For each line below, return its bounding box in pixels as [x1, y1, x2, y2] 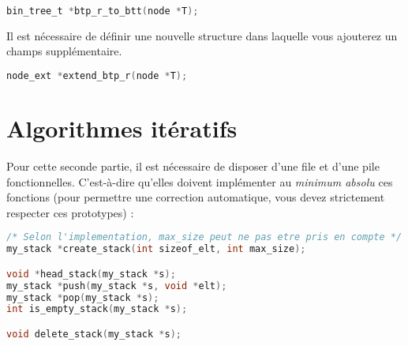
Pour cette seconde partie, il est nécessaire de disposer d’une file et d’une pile [6, 158, 380, 175]
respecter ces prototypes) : [6, 204, 134, 220]
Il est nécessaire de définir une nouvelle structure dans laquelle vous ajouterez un [6, 27, 398, 43]
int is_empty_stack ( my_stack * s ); [6, 303, 188, 315]
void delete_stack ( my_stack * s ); [6, 329, 182, 340]
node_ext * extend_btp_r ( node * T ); [6, 70, 188, 82]
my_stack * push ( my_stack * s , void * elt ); [6, 280, 227, 291]
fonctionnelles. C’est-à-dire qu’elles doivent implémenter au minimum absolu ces [6, 173, 393, 190]
